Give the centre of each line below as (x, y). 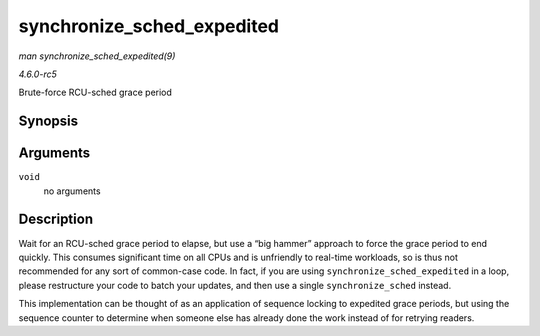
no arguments (72, 191)
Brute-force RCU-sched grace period (95, 92)
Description (56, 219)
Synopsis (48, 121)
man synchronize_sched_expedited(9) (97, 56)
